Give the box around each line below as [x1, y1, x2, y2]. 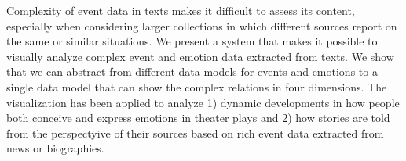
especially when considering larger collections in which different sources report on [6, 17, 397, 34]
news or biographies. [6, 140, 104, 156]
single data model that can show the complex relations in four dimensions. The [6, 78, 387, 95]
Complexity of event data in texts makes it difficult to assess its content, [6, 2, 355, 18]
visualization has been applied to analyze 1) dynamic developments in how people [6, 94, 400, 110]
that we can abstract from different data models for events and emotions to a [6, 63, 378, 80]
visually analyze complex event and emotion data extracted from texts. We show [6, 48, 394, 64]
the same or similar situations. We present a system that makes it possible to [6, 33, 378, 49]
